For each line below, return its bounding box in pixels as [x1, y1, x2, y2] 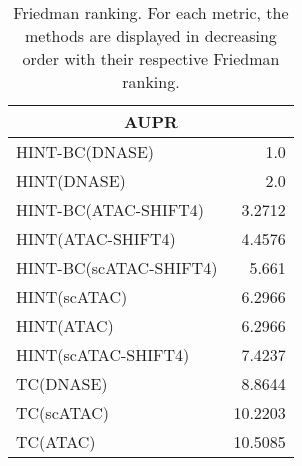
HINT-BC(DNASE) [16, 140, 155, 163]
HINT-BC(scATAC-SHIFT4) [16, 256, 218, 279]
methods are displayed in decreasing [24, 24, 277, 47]
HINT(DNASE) [16, 169, 126, 192]
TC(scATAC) [16, 401, 109, 424]
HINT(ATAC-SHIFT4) [16, 227, 176, 250]
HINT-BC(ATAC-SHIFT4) [16, 198, 204, 221]
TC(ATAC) [16, 430, 96, 453]
